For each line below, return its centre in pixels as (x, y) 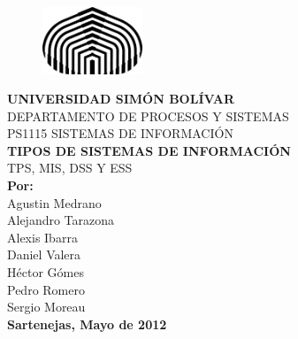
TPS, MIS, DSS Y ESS (70, 168)
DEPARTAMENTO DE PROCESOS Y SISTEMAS (148, 116)
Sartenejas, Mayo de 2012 (87, 324)
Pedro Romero (46, 289)
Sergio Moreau (46, 307)
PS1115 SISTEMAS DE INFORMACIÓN (120, 133)
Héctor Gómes (46, 272)
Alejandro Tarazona (61, 220)
